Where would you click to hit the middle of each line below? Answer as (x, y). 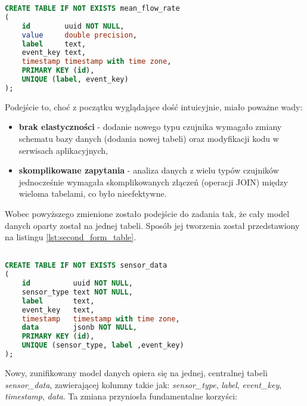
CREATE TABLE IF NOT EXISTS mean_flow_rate (92, 8)
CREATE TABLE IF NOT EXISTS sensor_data (86, 266)
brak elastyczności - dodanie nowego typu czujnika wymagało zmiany (150, 127)
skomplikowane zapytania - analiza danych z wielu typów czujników (149, 170)
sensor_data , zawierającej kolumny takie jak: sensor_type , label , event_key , (143, 384)
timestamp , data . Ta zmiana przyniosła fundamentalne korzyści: (121, 396)
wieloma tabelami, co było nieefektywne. (93, 193)
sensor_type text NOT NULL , (77, 292)
